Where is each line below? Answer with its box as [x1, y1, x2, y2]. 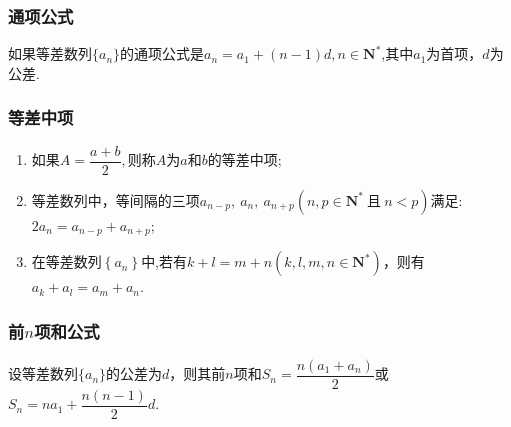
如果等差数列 [8, 43, 92, 64]
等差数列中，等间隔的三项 [31, 189, 200, 210]
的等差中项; [207, 149, 282, 170]
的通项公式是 [120, 43, 205, 64]
